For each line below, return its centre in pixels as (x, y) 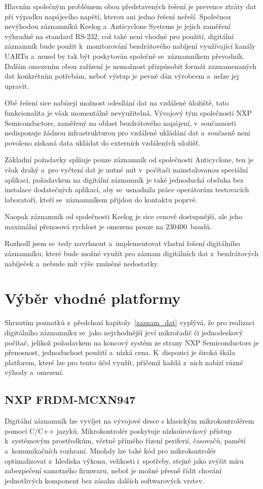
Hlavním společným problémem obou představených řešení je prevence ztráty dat (130, 6)
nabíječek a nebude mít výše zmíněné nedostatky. (82, 263)
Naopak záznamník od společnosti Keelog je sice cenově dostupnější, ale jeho (123, 216)
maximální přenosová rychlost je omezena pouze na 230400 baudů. (108, 226)
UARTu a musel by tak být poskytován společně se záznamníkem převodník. (125, 56)
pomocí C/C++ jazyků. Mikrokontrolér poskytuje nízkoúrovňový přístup (118, 430)
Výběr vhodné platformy (93, 298)
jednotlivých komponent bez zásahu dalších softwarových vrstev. (104, 480)
